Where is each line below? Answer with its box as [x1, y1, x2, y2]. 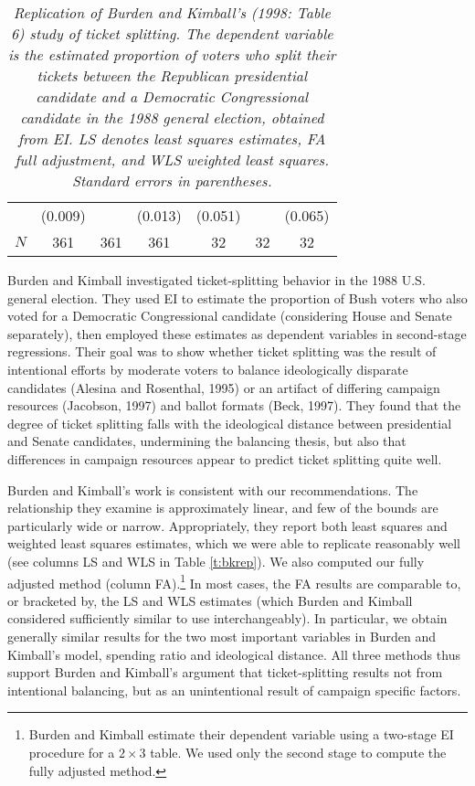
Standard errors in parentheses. [71, 170, 272, 191]
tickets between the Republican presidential [37, 65, 308, 86]
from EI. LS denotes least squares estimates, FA [18, 128, 326, 149]
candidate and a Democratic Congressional [36, 86, 309, 107]
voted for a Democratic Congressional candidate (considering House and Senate [7, 306, 452, 325]
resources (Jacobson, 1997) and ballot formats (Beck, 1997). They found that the [7, 396, 461, 415]
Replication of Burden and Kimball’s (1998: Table [13, 2, 331, 23]
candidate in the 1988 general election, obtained [20, 107, 324, 128]
